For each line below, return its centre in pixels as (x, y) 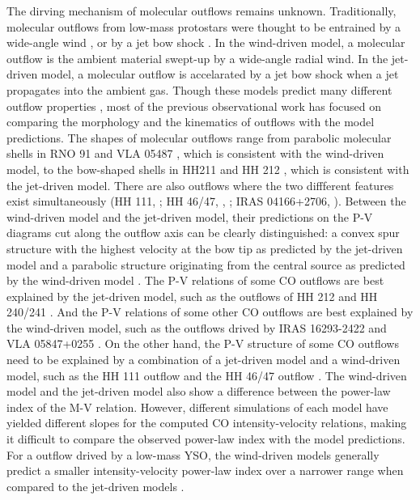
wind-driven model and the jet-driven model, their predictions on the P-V (190, 216)
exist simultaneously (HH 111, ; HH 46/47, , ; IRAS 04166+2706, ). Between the (206, 201)
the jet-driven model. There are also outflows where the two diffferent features (200, 185)
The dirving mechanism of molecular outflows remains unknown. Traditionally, (202, 11)
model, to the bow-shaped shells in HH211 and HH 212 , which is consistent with (208, 169)
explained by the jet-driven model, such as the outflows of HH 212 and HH (192, 296)
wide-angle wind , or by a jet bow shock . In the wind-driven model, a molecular (206, 42)
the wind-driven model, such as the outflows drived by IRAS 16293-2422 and (197, 327)
